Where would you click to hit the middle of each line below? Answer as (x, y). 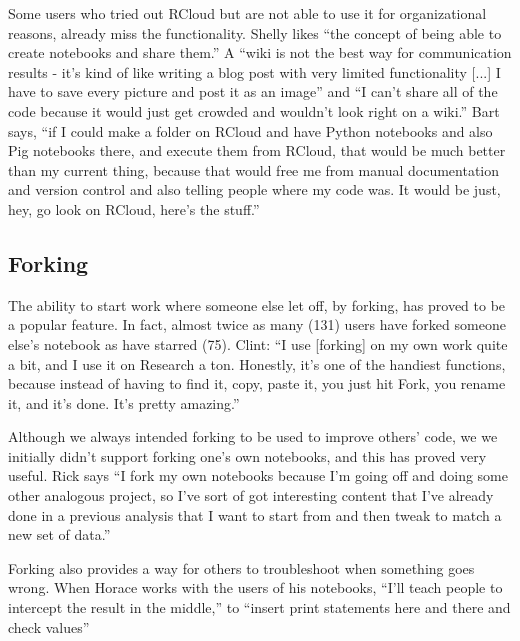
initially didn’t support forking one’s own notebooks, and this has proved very (247, 455)
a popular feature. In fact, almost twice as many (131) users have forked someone (257, 324)
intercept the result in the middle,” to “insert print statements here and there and (259, 607)
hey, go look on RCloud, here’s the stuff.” (134, 208)
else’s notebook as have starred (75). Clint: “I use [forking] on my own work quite (258, 343)
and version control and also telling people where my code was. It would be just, (254, 189)
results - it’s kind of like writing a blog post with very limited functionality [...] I (254, 71)
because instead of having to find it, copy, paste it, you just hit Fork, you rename (257, 383)
